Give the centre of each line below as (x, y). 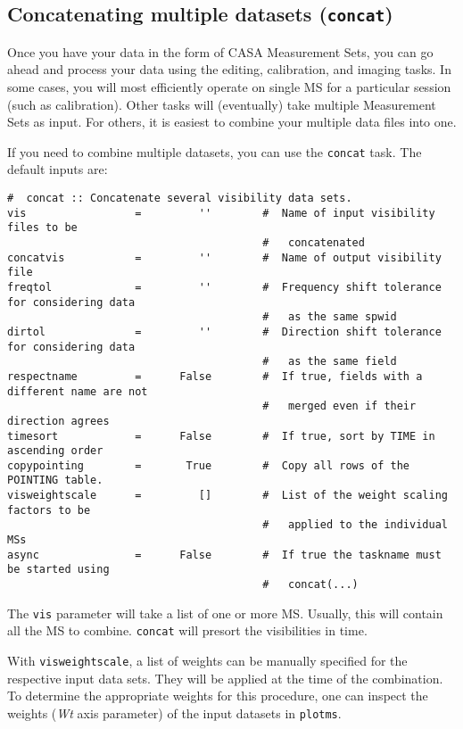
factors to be (49, 510)
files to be (42, 228)
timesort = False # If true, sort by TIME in (221, 436)
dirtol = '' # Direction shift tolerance (224, 331)
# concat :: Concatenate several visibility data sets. (180, 198)
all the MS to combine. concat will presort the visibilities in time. (187, 630)
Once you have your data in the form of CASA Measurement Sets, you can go (220, 51)
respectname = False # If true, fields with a (215, 376)
